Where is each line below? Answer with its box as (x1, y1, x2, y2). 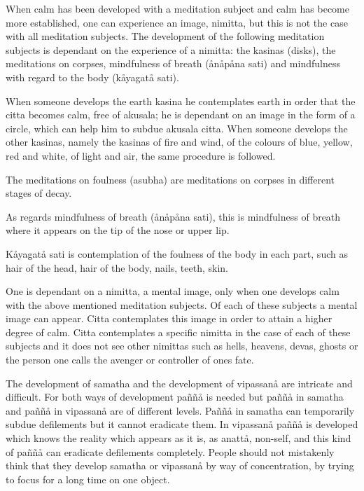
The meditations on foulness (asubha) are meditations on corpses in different (6, 172, 335, 186)
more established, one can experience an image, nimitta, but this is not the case (6, 15, 348, 29)
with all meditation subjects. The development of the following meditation (6, 29, 325, 43)
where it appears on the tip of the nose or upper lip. (6, 223, 230, 237)
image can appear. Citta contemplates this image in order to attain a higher (6, 311, 332, 326)
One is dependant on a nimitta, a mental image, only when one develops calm (6, 284, 339, 298)
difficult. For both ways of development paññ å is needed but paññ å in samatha (6, 389, 344, 404)
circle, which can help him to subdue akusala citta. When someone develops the (6, 120, 348, 135)
